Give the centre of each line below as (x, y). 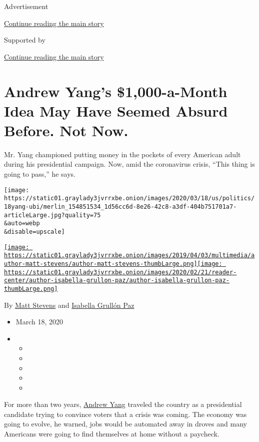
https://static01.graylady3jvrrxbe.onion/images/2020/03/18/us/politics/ (129, 198)
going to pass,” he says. (40, 174)
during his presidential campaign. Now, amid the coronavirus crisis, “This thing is (129, 164)
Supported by (25, 40)
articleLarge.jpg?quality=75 (52, 215)
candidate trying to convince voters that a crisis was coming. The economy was (125, 414)
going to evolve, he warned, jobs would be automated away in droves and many (125, 424)
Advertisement (26, 6)
